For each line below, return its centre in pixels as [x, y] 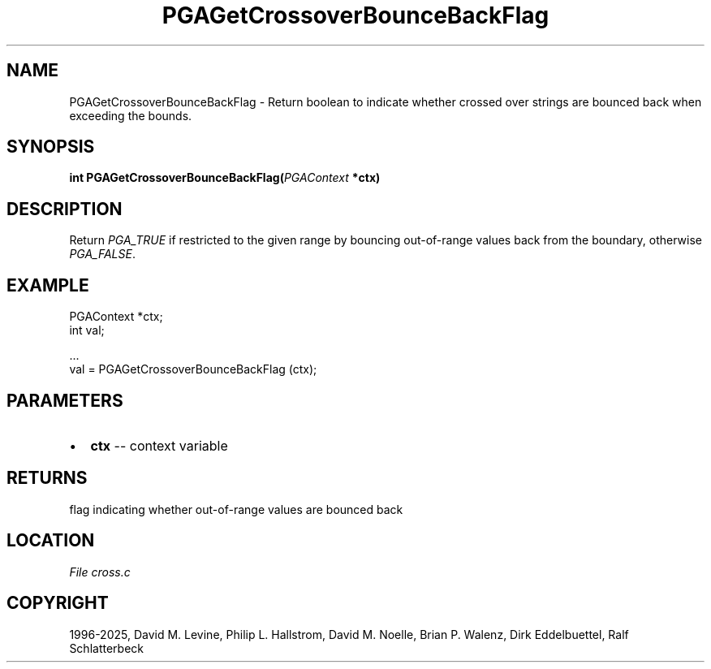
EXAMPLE [48, 285]
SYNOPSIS [51, 147]
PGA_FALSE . [102, 254]
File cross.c [100, 572]
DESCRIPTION [65, 209]
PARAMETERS [65, 400]
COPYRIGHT [58, 603]
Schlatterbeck [106, 648]
